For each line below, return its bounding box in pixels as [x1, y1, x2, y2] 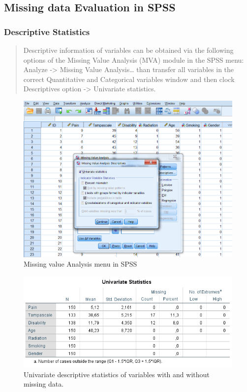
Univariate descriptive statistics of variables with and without [24, 369, 210, 379]
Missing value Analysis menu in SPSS [24, 259, 137, 269]
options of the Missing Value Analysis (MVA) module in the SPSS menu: [23, 54, 244, 65]
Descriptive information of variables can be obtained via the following [23, 45, 234, 55]
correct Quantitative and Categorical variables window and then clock [23, 74, 235, 84]
